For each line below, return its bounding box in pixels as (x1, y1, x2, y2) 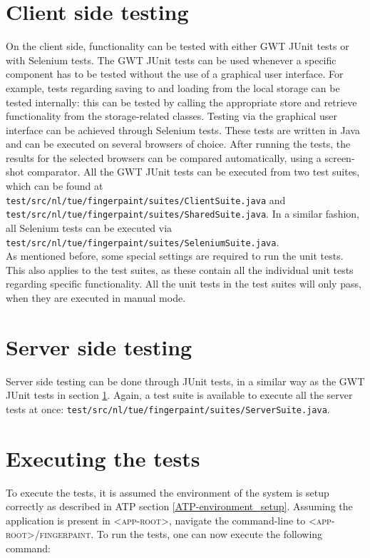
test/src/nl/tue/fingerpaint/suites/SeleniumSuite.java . (6, 234, 279, 249)
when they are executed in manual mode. (6, 290, 186, 305)
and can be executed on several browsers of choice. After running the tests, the (6, 136, 351, 151)
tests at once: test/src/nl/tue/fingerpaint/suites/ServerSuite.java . (6, 401, 330, 416)
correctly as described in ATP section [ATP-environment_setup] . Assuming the (6, 499, 353, 514)
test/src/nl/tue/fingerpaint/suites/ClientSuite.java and (6, 192, 286, 207)
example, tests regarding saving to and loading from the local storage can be (6, 80, 340, 95)
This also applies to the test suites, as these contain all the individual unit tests (6, 262, 354, 277)
